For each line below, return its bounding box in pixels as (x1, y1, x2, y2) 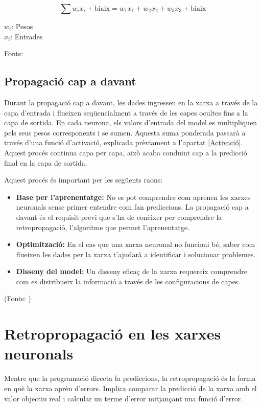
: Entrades (10, 31, 43, 41)
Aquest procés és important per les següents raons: (4, 174, 163, 185)
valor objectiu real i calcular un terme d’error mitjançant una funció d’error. (4, 393, 243, 403)
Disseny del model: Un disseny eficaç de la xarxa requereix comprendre (16, 266, 247, 277)
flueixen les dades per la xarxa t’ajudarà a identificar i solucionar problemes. (16, 248, 256, 259)
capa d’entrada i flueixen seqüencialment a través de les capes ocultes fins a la (4, 107, 248, 118)
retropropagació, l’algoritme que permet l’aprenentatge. (16, 221, 189, 232)
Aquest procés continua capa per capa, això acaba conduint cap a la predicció (4, 147, 247, 157)
